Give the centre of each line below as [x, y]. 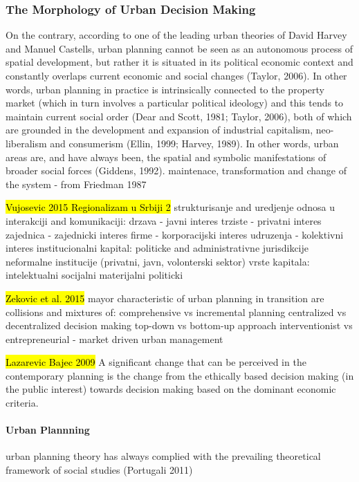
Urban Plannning [48, 430]
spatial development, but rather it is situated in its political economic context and [179, 62]
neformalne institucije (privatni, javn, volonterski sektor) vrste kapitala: [158, 261]
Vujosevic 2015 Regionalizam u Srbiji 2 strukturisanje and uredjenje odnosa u [170, 207]
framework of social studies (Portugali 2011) [99, 470]
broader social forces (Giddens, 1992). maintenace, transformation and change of [176, 170]
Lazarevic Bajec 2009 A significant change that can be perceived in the [156, 362]
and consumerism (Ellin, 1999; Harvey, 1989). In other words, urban [194, 143]
